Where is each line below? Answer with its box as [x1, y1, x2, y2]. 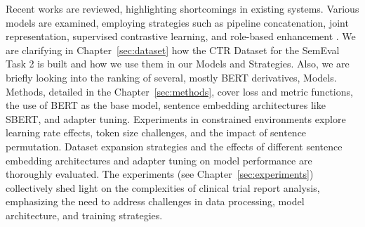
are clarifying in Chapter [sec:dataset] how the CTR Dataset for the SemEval [6, 42, 340, 57]
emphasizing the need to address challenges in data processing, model [6, 194, 305, 209]
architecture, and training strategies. [6, 207, 163, 222]
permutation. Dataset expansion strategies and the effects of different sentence [6, 138, 343, 153]
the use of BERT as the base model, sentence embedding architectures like [6, 98, 326, 112]
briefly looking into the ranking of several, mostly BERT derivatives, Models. [6, 70, 337, 84]
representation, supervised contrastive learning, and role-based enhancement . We [6, 29, 356, 44]
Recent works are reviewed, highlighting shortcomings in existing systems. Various [6, 1, 359, 15]
